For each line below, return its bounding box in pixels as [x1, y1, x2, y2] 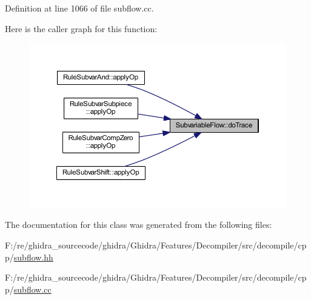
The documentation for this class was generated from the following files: [5, 218, 272, 231]
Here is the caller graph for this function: [5, 22, 158, 35]
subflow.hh [13, 250, 53, 263]
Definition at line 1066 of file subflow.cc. [5, 2, 154, 14]
